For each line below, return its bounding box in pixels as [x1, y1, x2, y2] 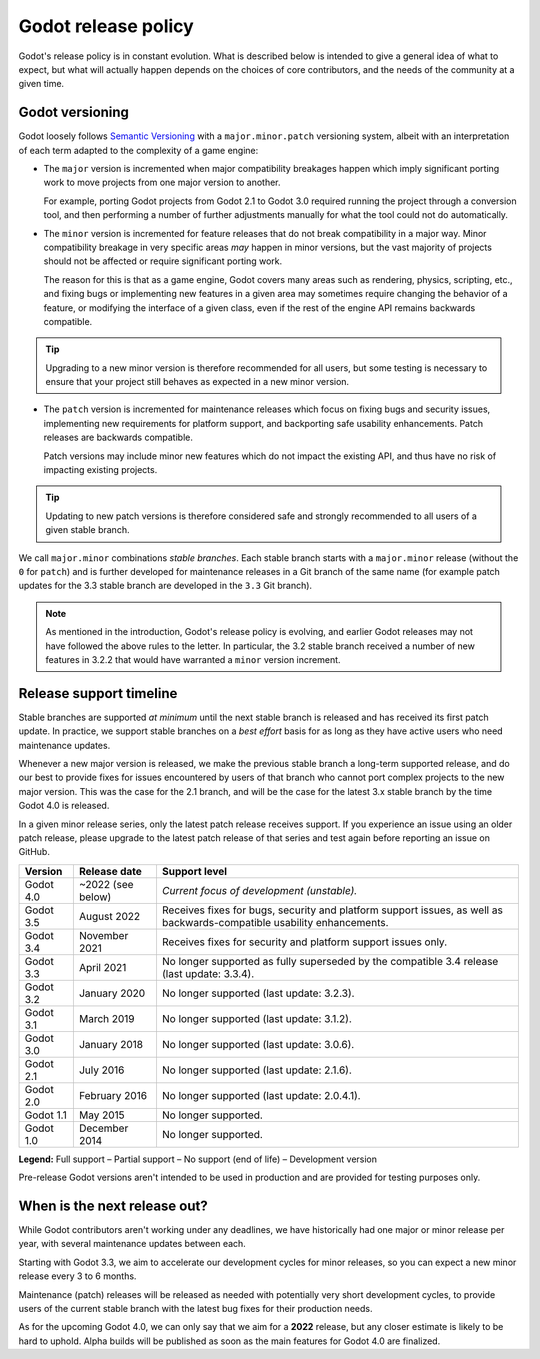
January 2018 [78, 1037, 144, 1051]
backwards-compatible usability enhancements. [161, 915, 389, 929]
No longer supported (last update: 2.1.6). [161, 1063, 352, 1077]
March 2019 [78, 1011, 135, 1025]
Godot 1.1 [24, 1108, 67, 1122]
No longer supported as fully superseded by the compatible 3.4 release [161, 954, 499, 968]
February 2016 [78, 1088, 148, 1102]
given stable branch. [45, 524, 130, 536]
